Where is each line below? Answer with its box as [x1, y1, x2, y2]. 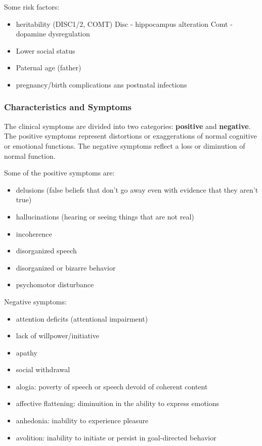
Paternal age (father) [16, 62, 81, 73]
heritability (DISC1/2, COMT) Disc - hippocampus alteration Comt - [16, 18, 233, 29]
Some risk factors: [4, 2, 60, 12]
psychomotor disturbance [16, 279, 94, 290]
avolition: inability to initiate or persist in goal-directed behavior [16, 432, 216, 442]
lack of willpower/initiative [16, 330, 99, 341]
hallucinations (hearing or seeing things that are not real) [16, 211, 194, 221]
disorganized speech [16, 245, 77, 256]
